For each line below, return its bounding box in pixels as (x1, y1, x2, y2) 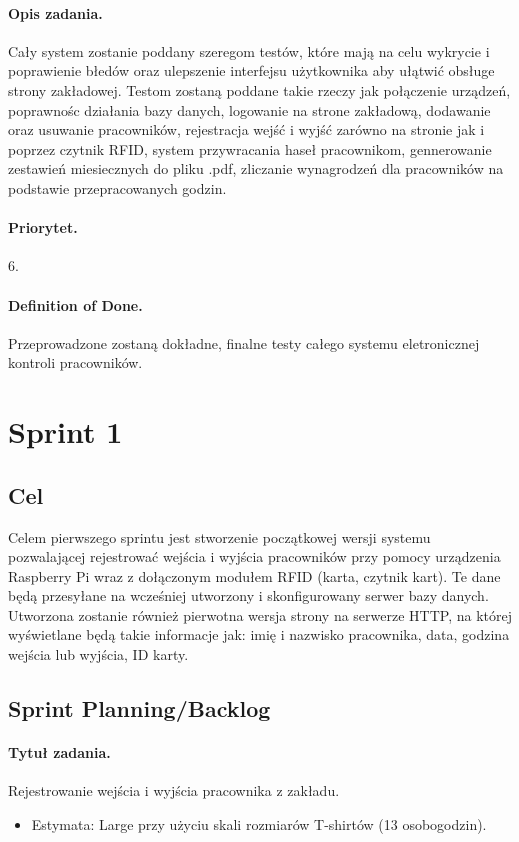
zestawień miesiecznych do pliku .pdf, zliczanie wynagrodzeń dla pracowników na (8, 158, 504, 179)
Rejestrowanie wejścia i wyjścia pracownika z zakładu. (8, 780, 340, 801)
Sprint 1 (8, 411, 123, 452)
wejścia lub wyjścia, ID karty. (8, 644, 189, 665)
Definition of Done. (8, 294, 143, 315)
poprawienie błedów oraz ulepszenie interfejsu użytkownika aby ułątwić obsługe (8, 60, 495, 81)
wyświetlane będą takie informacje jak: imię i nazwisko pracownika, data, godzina (8, 624, 510, 645)
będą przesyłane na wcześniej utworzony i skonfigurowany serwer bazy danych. (8, 585, 489, 606)
